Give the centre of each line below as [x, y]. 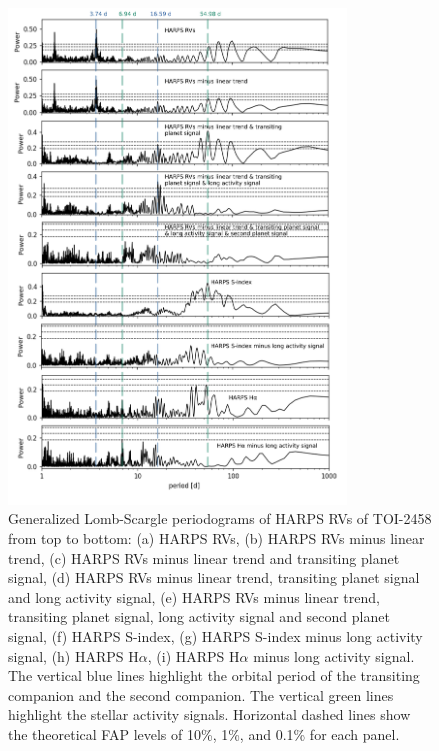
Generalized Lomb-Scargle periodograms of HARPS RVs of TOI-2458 [220, 518]
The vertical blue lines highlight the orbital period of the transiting [214, 675]
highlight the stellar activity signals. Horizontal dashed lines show [209, 714]
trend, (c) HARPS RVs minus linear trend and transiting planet [204, 557]
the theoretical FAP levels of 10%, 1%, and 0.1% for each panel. [204, 734]
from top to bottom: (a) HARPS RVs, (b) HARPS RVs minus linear [216, 538]
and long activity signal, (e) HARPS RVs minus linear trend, [194, 596]
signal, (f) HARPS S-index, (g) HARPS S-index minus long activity [215, 636]
